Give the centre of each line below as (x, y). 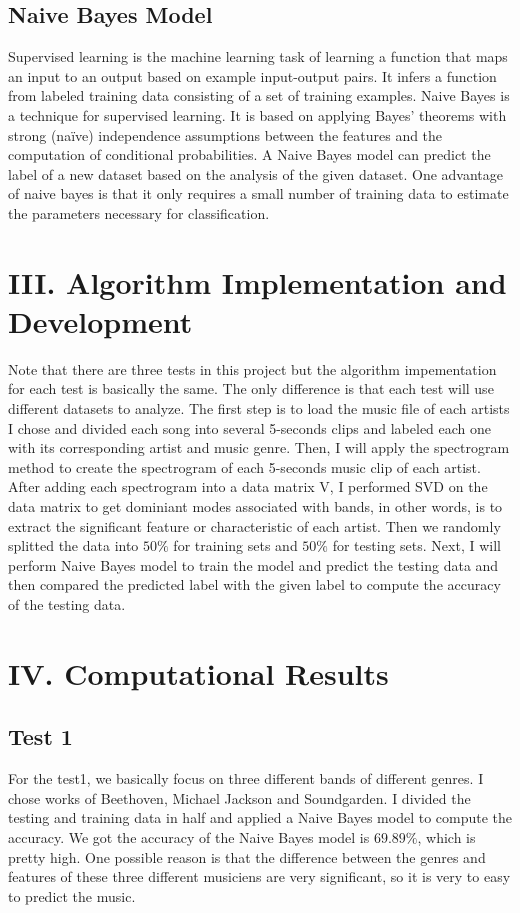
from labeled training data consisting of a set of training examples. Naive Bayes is (259, 95)
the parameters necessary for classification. (139, 212)
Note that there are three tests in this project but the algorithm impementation (252, 368)
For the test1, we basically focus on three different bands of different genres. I (246, 778)
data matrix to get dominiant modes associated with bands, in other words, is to (255, 506)
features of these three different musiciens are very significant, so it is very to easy (259, 876)
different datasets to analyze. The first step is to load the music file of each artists (259, 408)
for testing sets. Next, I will (416, 545)
